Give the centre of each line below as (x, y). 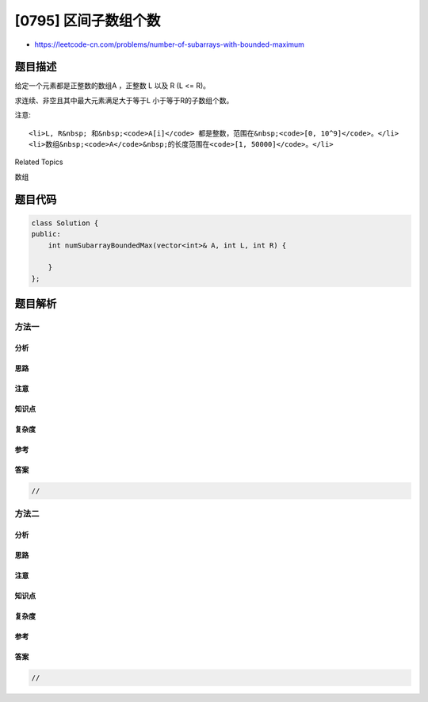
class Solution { (65, 223)
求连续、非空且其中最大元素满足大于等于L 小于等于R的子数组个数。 (124, 100)
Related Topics (39, 162)
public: (46, 234)
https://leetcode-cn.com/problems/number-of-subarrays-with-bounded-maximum (170, 44)
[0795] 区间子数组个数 (88, 21)
